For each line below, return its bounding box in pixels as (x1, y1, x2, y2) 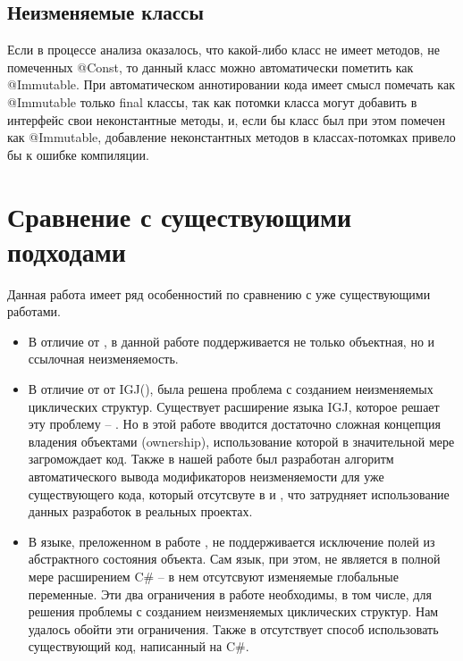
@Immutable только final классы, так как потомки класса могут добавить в (7, 92, 417, 111)
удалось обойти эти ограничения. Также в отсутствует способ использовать (28, 619, 439, 638)
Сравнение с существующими (7, 197, 352, 234)
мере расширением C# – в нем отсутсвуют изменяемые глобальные (28, 566, 399, 585)
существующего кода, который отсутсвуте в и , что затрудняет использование (28, 484, 450, 503)
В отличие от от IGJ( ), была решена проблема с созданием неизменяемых (28, 380, 434, 398)
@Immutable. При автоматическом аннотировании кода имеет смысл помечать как (7, 75, 455, 94)
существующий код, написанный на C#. (28, 637, 249, 656)
